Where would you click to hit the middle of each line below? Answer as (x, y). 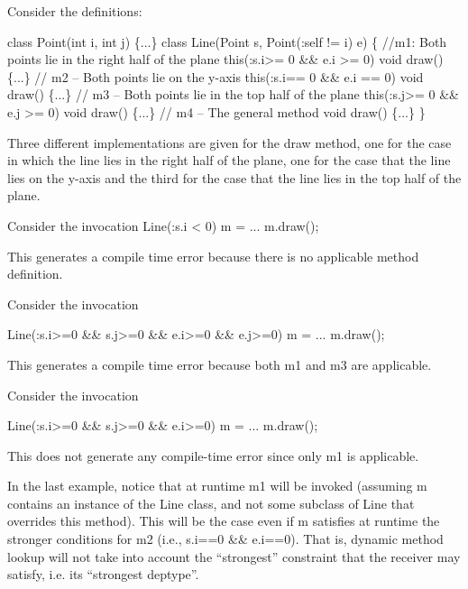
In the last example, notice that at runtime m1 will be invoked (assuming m (217, 486)
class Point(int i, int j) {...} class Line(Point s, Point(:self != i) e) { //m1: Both (227, 41)
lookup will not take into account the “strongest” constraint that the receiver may (234, 556)
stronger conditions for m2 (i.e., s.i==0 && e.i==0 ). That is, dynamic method (225, 539)
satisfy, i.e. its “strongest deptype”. (103, 574)
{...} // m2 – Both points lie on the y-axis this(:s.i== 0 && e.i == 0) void (216, 76)
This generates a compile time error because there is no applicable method (213, 256)
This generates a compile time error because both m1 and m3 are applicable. (220, 364)
